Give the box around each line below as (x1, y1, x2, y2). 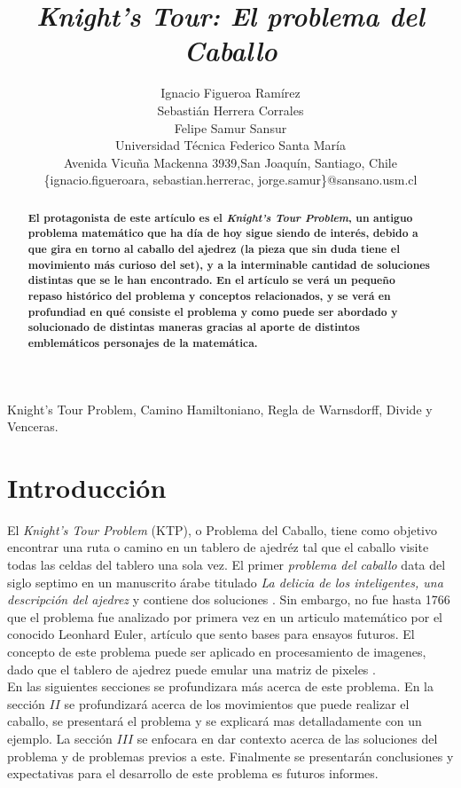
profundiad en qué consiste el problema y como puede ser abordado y (27, 303, 398, 319)
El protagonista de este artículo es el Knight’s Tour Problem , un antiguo (27, 209, 413, 225)
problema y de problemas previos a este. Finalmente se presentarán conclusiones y (7, 746, 454, 765)
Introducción (7, 469, 167, 505)
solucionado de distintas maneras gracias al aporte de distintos (27, 319, 360, 335)
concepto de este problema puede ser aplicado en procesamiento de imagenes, (7, 642, 426, 661)
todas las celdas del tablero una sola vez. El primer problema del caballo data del (7, 556, 446, 574)
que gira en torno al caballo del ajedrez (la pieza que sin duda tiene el (27, 240, 400, 256)
